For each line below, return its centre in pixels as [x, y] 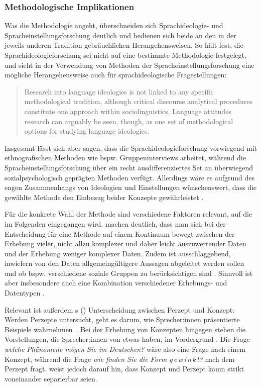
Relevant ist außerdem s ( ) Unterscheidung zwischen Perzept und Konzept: [120, 309]
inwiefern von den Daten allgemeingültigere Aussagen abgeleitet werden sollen [124, 263]
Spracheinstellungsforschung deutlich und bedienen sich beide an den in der [120, 35]
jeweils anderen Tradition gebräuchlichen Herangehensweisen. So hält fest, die [124, 45]
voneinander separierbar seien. [51, 378]
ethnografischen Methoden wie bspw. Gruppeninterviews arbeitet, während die [125, 158]
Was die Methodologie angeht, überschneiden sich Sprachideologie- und [114, 25]
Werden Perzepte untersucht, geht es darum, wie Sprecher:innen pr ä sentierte [122, 319]
